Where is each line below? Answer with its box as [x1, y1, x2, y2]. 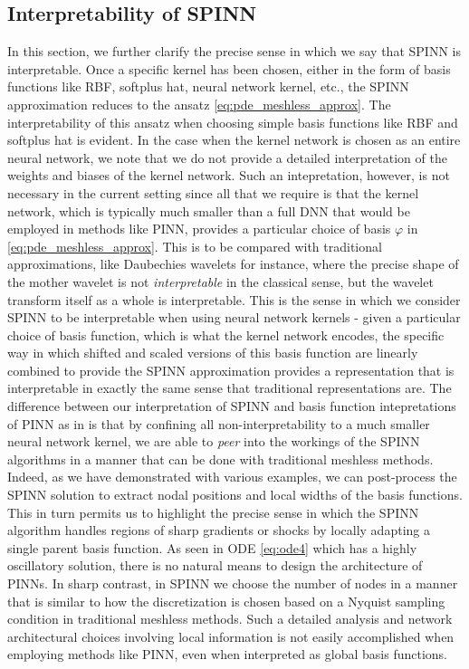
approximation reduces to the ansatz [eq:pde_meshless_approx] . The [7, 94, 391, 113]
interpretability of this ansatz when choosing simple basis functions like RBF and [7, 112, 458, 131]
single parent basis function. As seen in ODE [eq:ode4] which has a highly [7, 538, 417, 557]
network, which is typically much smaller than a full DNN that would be [7, 201, 410, 220]
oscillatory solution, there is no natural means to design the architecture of [7, 556, 423, 575]
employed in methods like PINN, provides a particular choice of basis [7, 219, 391, 238]
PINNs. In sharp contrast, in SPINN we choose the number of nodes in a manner [7, 574, 458, 593]
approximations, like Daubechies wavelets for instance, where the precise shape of [7, 254, 459, 273]
